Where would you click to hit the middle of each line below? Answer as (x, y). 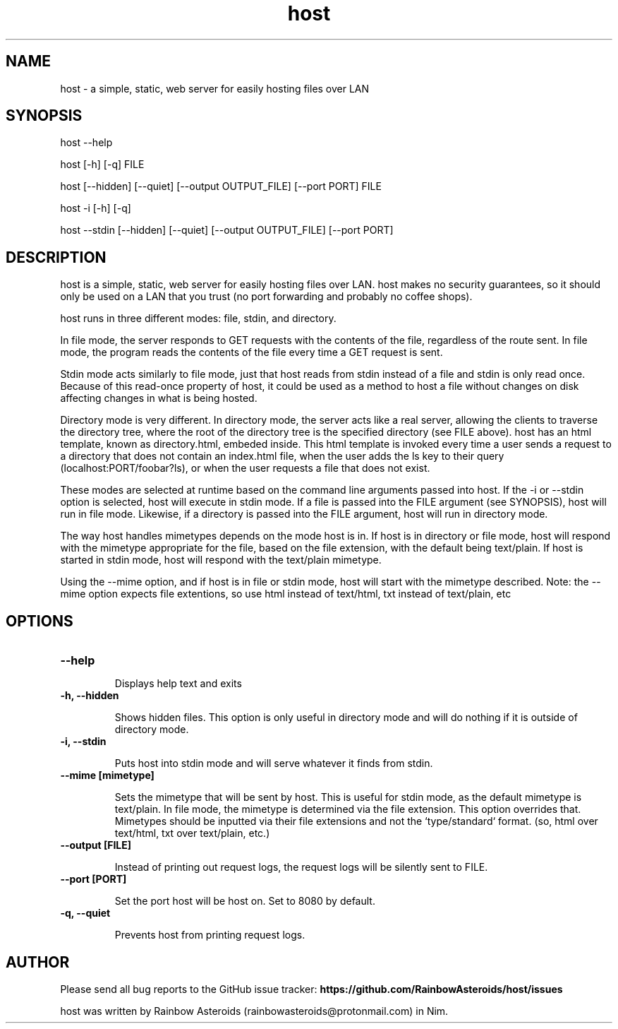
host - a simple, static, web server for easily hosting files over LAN (215, 88)
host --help (86, 143)
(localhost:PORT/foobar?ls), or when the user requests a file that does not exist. (245, 468)
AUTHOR (38, 962)
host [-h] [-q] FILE (102, 165)
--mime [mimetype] (107, 775)
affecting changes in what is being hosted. (159, 398)
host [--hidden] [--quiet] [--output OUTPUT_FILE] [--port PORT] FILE (221, 186)
